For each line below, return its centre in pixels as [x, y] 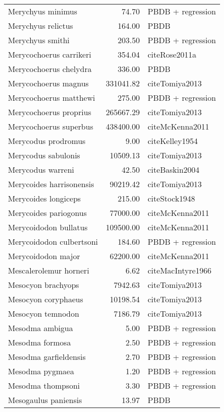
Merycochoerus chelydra [50, 69]
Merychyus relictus [41, 26]
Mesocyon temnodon [44, 313]
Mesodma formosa [39, 342]
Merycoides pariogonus [47, 213]
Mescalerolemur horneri [49, 270]
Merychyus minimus [43, 11]
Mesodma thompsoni [44, 385]
